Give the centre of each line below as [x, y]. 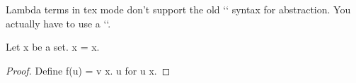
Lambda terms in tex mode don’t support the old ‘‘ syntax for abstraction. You [178, 9]
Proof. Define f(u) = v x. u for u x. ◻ [88, 70]
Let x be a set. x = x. [53, 47]
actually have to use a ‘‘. [58, 23]
